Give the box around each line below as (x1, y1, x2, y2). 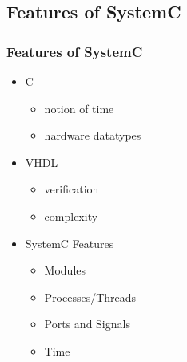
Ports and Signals (44, 315, 130, 332)
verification (44, 181, 99, 197)
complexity (44, 207, 98, 224)
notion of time (44, 100, 114, 116)
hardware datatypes (44, 127, 141, 144)
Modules (44, 262, 86, 279)
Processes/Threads (44, 288, 137, 305)
